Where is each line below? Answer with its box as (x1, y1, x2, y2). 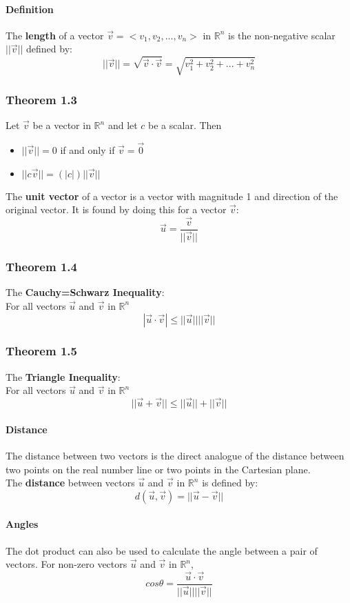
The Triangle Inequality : (6, 369, 121, 384)
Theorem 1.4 (6, 258, 77, 275)
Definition (6, 1, 54, 16)
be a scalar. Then (148, 118, 222, 132)
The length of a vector (6, 28, 104, 42)
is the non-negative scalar (228, 28, 336, 42)
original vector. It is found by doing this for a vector (6, 202, 227, 217)
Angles (6, 517, 39, 531)
